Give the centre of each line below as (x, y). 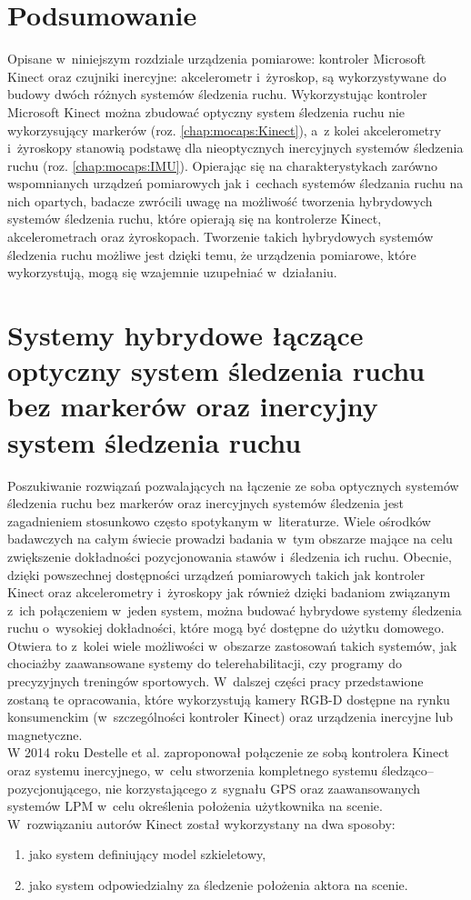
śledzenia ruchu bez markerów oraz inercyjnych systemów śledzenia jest (206, 503)
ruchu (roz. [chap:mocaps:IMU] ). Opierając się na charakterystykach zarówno (222, 165)
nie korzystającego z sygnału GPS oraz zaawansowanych (263, 788)
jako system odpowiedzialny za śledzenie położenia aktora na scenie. (218, 885)
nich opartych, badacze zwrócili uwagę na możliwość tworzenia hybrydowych (220, 200)
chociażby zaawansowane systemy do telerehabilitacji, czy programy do (205, 663)
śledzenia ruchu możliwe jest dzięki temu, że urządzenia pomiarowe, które (212, 254)
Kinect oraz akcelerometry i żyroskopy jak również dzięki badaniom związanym (229, 592)
